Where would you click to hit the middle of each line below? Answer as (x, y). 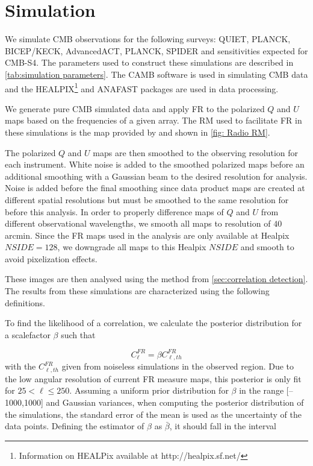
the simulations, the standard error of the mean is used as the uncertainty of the (153, 414)
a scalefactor (28, 334)
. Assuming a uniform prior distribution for (149, 390)
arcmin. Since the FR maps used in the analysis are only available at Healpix (147, 235)
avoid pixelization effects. (51, 258)
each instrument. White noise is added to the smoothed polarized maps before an (155, 164)
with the (20, 366)
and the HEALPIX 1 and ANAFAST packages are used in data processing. (142, 87)
